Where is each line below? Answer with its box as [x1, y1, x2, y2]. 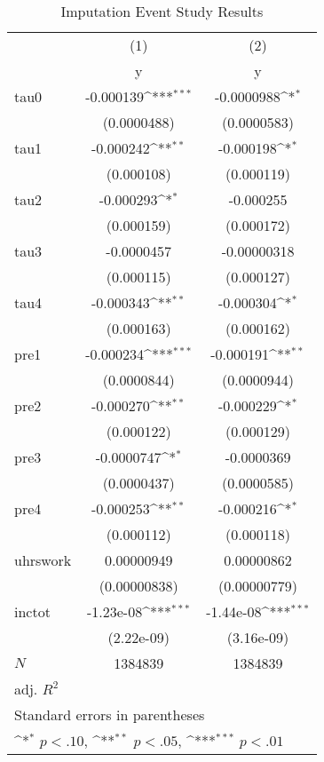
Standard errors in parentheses [14, 704, 205, 725]
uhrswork [14, 550, 72, 570]
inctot [14, 601, 51, 622]
